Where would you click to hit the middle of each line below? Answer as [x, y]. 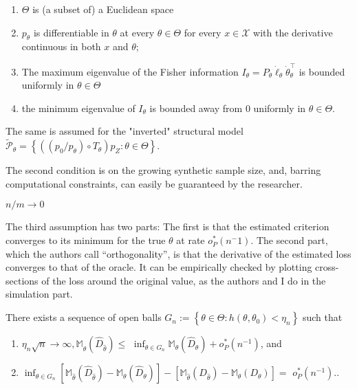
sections [22, 280]
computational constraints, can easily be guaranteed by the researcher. [154, 183]
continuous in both [61, 46]
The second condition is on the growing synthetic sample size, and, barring [163, 170]
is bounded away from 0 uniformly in [228, 108]
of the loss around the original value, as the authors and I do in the [184, 280]
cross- [327, 267]
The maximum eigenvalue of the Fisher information [130, 71]
